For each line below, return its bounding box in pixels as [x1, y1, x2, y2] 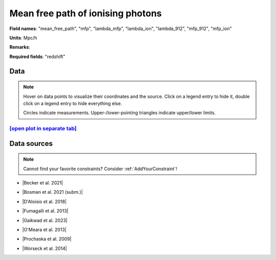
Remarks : [9, 44, 31, 50]
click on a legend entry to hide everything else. [23, 100, 122, 107]
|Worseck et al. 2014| [22, 245, 67, 251]
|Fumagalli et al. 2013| [22, 208, 68, 214]
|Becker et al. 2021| [22, 180, 63, 186]
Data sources [9, 139, 53, 148]
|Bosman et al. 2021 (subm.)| [22, 189, 83, 195]
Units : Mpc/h [9, 35, 38, 41]
